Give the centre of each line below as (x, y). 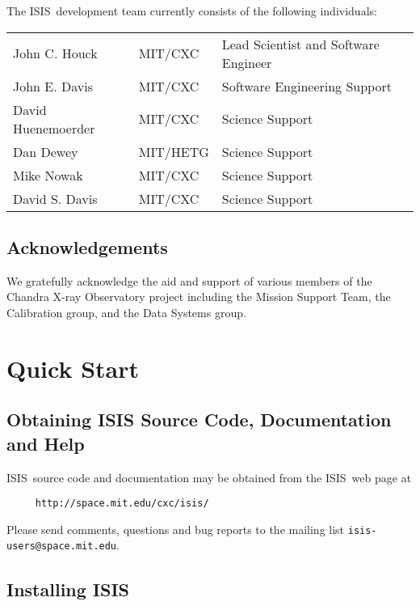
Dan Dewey (46, 151)
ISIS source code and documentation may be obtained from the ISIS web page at (209, 477)
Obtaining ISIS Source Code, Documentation (199, 420)
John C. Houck (55, 53)
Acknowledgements (87, 246)
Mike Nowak (48, 175)
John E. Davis (53, 86)
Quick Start (73, 368)
